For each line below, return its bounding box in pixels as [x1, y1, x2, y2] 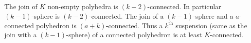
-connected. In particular [147, 1, 221, 11]
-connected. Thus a [106, 20, 163, 30]
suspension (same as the [175, 20, 247, 30]
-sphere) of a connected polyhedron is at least [66, 30, 202, 40]
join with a [4, 30, 37, 40]
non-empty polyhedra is [47, 1, 118, 11]
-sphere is [31, 11, 60, 21]
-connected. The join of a [89, 11, 164, 21]
